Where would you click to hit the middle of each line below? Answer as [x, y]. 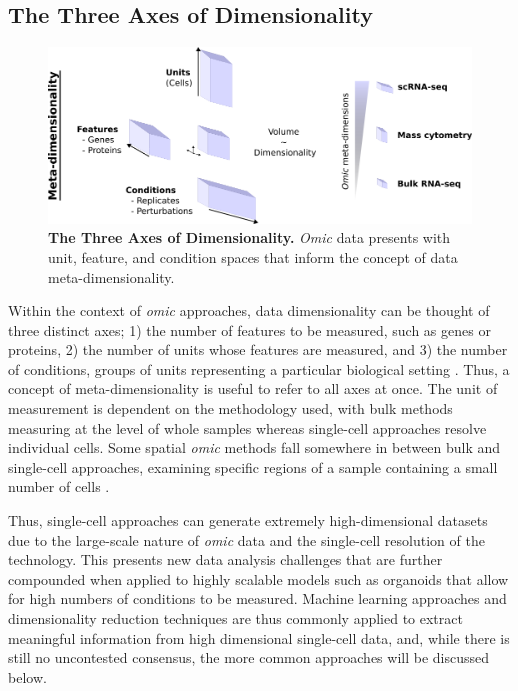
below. [27, 676]
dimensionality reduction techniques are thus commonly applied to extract [235, 618]
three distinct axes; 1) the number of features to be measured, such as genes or [249, 329]
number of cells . [59, 486]
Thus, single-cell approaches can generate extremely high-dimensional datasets [248, 520]
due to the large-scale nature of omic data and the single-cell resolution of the [246, 539]
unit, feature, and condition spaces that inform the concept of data [253, 256]
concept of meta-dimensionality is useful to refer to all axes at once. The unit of [253, 388]
